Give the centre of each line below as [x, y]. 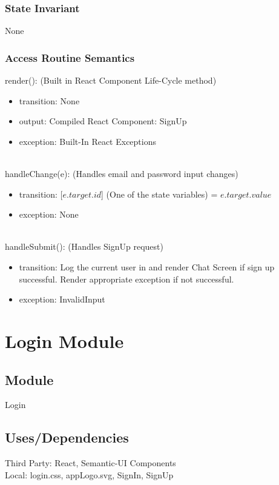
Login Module [64, 340]
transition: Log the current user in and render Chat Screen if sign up [147, 266]
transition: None [49, 100]
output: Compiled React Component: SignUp [103, 121]
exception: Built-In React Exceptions [88, 141]
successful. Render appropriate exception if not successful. [126, 279]
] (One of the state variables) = [159, 194]
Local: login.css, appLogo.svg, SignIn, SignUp [89, 474]
